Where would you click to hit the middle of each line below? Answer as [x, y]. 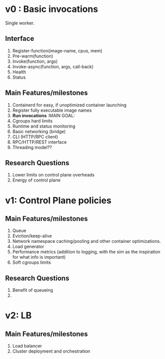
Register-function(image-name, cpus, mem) [57, 50]
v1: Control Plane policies [58, 200]
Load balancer [27, 346]
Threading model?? [32, 147]
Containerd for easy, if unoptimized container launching [69, 105]
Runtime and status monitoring [44, 126]
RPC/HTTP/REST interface [40, 142]
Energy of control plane [36, 180]
